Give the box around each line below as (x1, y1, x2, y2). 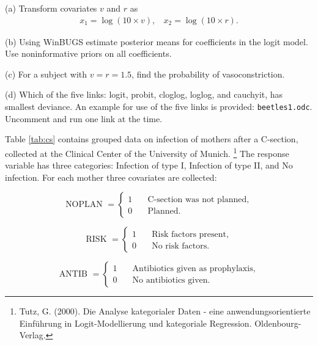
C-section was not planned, (147, 195, 250, 205)
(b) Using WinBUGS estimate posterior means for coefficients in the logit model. (5, 35, 308, 48)
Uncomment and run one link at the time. (5, 112, 163, 125)
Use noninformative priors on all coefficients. (5, 47, 172, 60)
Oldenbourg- (254, 316, 301, 329)
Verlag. (19, 329, 46, 341)
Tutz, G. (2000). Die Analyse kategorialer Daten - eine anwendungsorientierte (19, 305, 311, 318)
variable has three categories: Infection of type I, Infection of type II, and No (5, 159, 293, 172)
